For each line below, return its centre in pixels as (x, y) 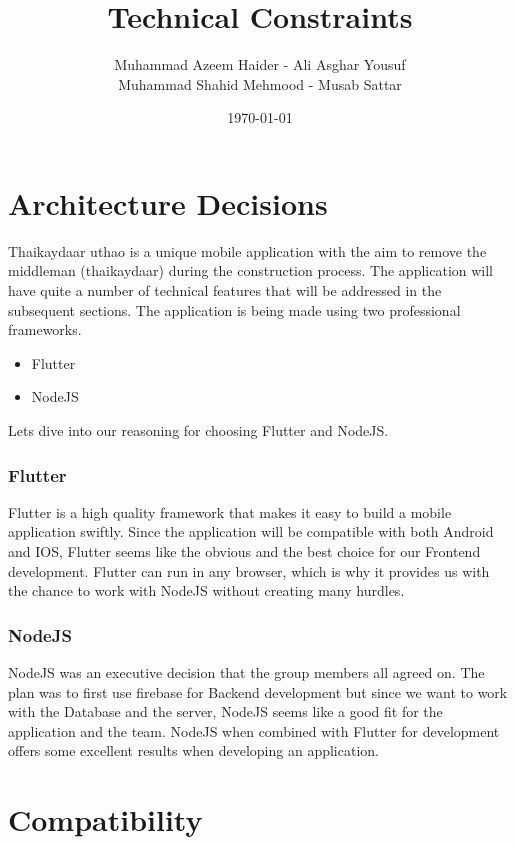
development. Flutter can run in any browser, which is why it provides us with (249, 570)
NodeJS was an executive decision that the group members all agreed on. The (246, 672)
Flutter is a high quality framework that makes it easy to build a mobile (230, 511)
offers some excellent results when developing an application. (193, 750)
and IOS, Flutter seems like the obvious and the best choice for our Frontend (244, 551)
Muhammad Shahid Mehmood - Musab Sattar (260, 83)
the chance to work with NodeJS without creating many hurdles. (206, 590)
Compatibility (105, 819)
